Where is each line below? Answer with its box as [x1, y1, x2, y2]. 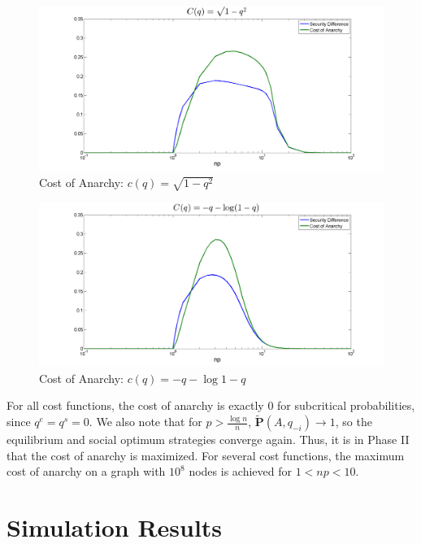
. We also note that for [89, 413, 202, 430]
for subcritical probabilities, [277, 397, 415, 414]
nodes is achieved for [189, 463, 292, 480]
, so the [335, 413, 372, 430]
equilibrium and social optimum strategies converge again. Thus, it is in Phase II [7, 431, 410, 448]
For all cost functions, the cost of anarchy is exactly [7, 397, 264, 414]
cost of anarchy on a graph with [7, 463, 166, 480]
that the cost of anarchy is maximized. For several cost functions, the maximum [7, 446, 405, 463]
